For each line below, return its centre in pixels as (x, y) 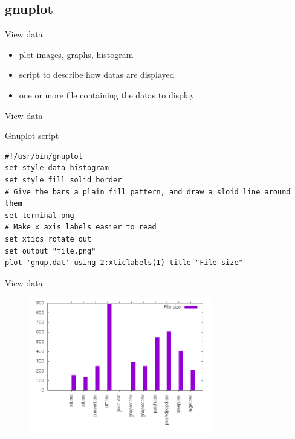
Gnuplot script (32, 136)
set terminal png (40, 215)
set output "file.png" (50, 251)
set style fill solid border (63, 180)
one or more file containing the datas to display (107, 95)
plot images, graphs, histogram (76, 54)
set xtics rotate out (48, 239)
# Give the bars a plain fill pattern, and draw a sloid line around (148, 192)
